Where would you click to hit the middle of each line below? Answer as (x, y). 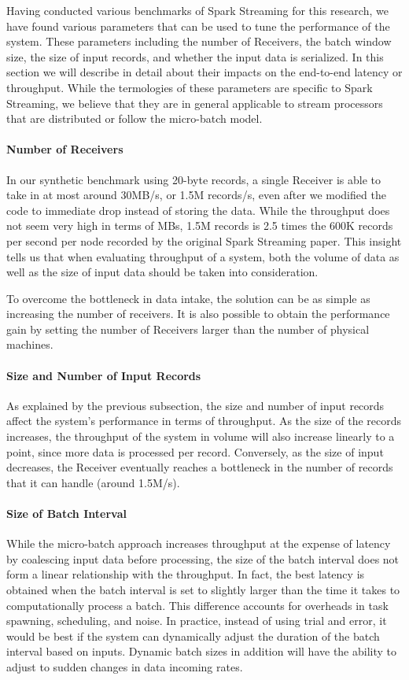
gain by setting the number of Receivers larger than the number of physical (188, 329)
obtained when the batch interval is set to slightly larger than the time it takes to (203, 590)
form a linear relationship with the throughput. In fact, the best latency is (186, 574)
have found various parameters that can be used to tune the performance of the (198, 26)
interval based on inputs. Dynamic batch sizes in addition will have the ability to (202, 651)
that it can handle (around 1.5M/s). (93, 482)
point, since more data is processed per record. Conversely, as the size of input (195, 451)
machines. (30, 344)
